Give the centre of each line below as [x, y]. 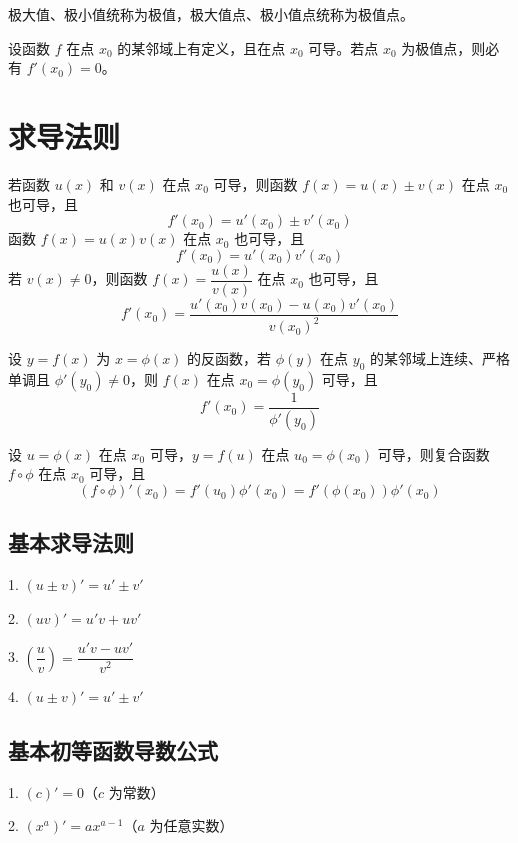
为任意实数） [191, 825]
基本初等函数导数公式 [113, 749]
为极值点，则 [443, 47]
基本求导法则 [71, 542]
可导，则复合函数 [433, 453]
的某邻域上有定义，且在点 [201, 47]
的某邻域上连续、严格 [439, 358]
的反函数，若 [229, 358]
